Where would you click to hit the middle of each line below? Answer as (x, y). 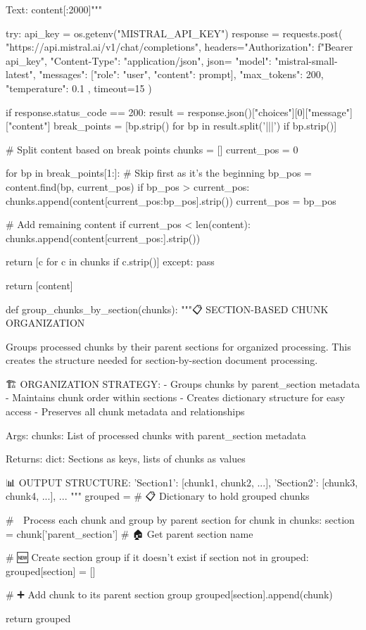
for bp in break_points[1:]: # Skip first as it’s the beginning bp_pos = (159, 173)
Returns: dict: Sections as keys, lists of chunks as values (126, 459)
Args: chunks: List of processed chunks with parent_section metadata (156, 435)
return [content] (39, 285)
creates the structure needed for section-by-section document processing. (162, 360)
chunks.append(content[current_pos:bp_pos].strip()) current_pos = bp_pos (171, 200)
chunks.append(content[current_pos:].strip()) (103, 238)
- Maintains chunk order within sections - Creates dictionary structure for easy (176, 397)
